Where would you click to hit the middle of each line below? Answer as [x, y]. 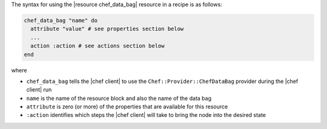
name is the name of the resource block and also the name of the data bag [119, 98]
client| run [39, 90]
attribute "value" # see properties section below [107, 29]
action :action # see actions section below [97, 46]
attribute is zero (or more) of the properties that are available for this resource [127, 107]
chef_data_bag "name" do [61, 20]
